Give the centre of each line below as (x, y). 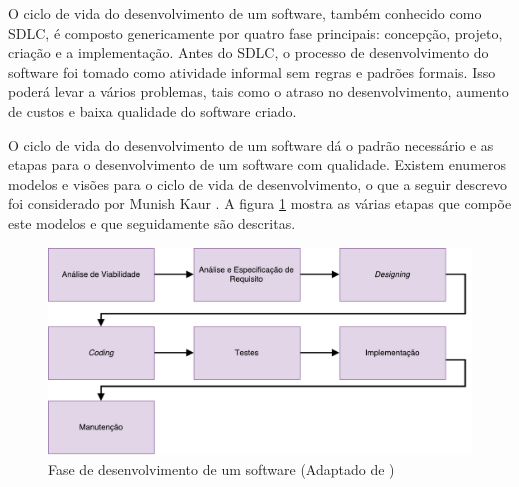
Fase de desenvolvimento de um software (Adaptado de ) (221, 468)
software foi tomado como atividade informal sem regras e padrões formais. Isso (252, 71)
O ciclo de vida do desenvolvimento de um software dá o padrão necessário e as (251, 144)
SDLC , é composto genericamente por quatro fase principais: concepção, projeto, (255, 32)
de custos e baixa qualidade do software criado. (152, 110)
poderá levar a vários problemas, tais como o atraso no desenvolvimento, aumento (258, 91)
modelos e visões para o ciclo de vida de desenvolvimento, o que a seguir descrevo (258, 183)
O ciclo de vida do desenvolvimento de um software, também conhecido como (245, 13)
